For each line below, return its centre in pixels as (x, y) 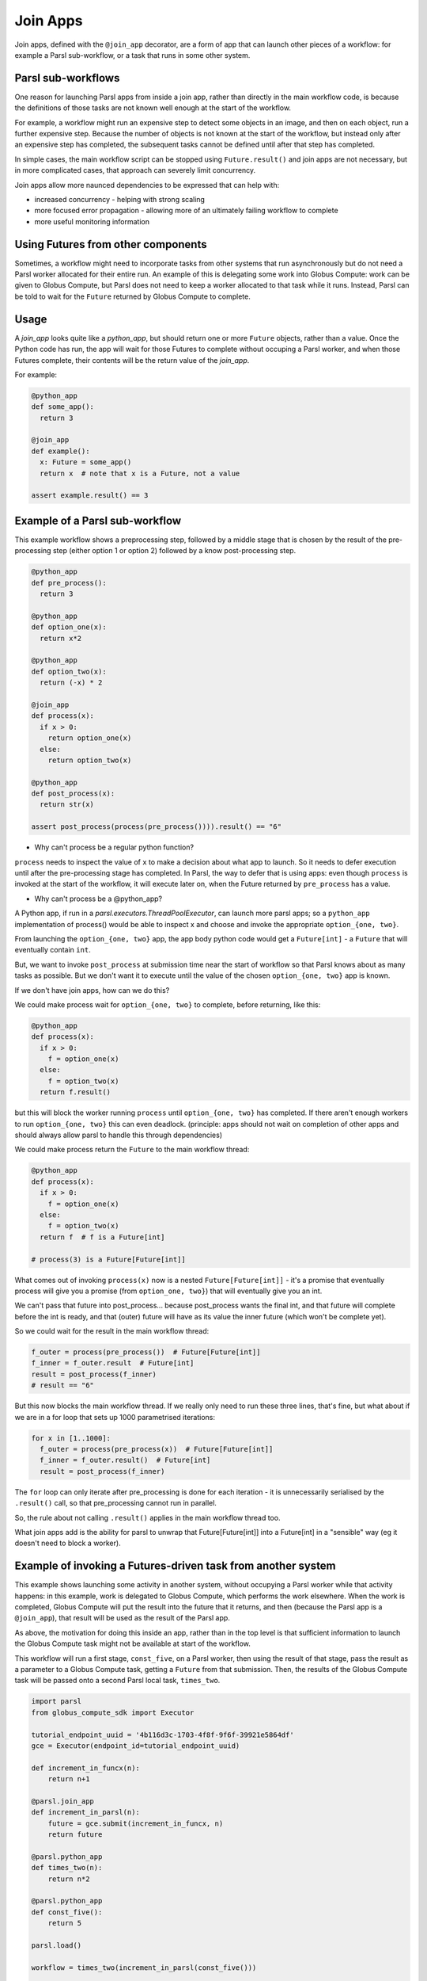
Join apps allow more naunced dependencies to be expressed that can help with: (147, 185)
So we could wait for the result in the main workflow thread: (112, 1331)
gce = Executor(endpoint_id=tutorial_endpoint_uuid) (136, 1746)
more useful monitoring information (92, 221)
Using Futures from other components (111, 244)
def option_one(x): (69, 627)
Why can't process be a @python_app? (98, 899)
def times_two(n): (67, 1868)
